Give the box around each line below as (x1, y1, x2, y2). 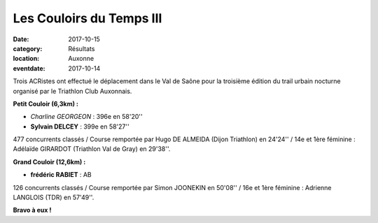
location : (13, 55, 40, 63)
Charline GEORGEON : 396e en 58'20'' (30, 113, 143, 121)
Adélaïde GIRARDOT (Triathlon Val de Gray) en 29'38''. (13, 145, 171, 153)
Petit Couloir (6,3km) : (13, 99, 79, 108)
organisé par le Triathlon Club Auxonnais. (13, 87, 132, 95)
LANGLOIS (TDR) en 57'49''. (13, 193, 94, 202)
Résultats (68, 44, 95, 52)
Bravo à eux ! (13, 206, 52, 215)
